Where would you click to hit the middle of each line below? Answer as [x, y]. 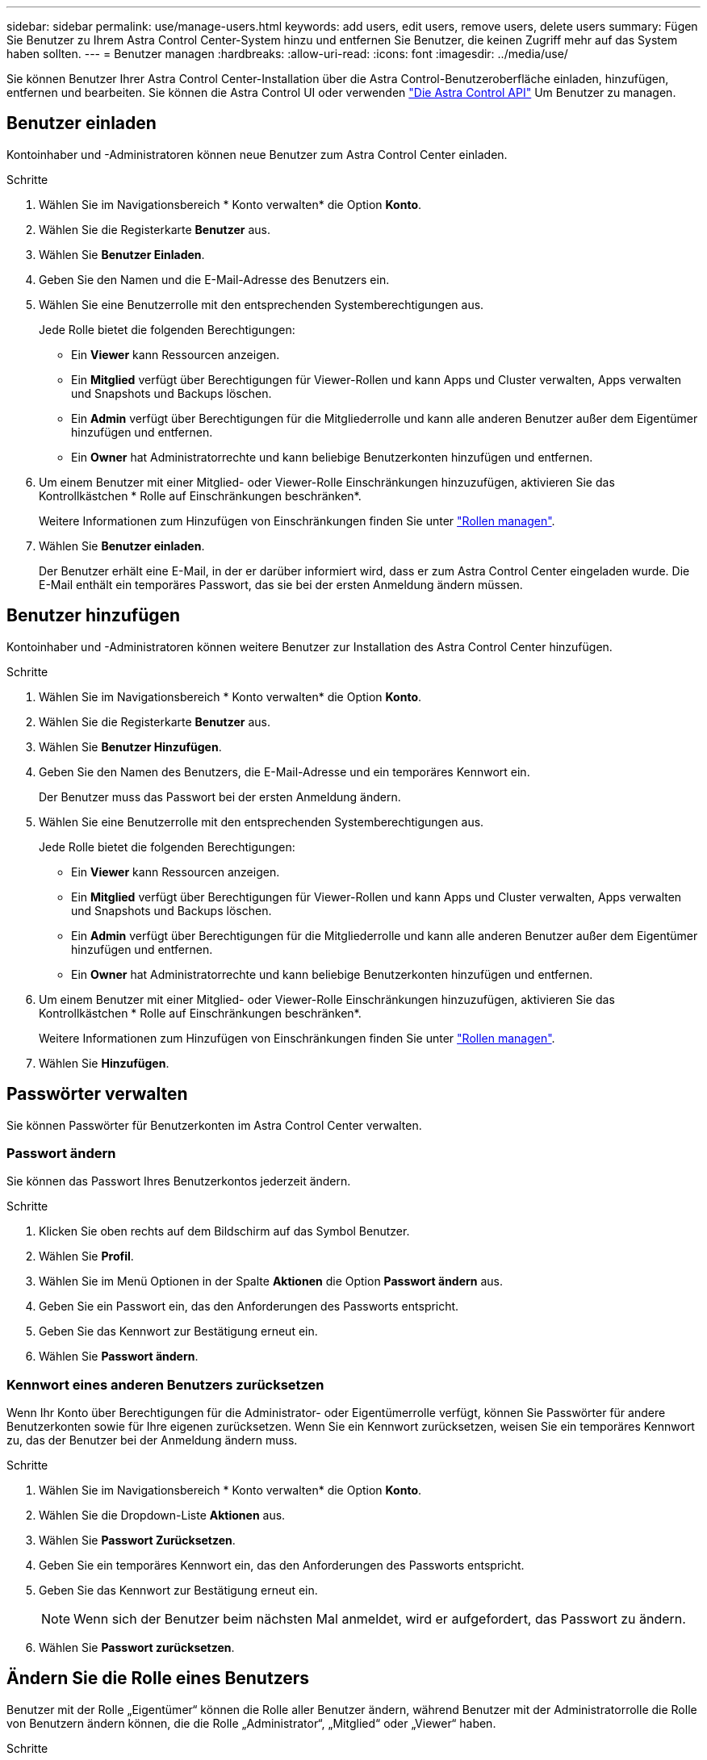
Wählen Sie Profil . [86, 1256]
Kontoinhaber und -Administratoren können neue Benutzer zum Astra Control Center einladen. [257, 154]
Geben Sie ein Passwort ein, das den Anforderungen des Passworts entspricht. [249, 1306]
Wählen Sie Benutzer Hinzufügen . [130, 746]
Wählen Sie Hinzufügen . [104, 1063]
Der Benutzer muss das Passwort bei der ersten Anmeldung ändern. [220, 796]
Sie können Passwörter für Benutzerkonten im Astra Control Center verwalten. [214, 1125]
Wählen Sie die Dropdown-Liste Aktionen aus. [162, 1515]
